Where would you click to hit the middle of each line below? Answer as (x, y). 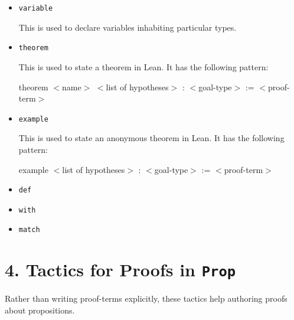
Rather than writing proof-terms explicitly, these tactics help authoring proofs (146, 298)
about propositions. (40, 310)
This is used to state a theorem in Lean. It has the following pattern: (143, 66)
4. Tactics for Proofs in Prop (120, 270)
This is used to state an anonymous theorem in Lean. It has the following (151, 138)
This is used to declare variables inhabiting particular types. (128, 27)
